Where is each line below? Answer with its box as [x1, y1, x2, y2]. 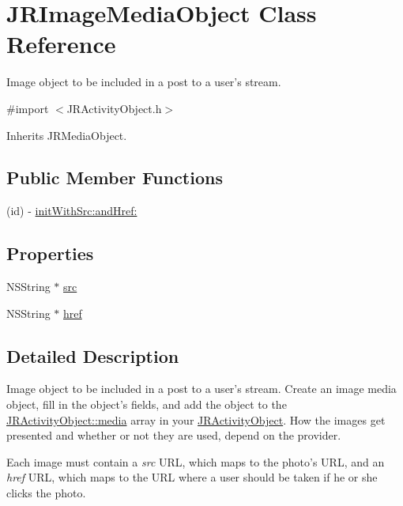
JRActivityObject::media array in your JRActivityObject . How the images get [6, 411, 386, 428]
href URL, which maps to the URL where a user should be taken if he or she [6, 469, 378, 485]
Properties [6, 241, 94, 266]
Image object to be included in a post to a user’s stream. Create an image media [6, 380, 397, 397]
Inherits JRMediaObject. [6, 126, 127, 143]
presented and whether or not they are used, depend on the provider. [6, 427, 341, 444]
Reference [6, 28, 116, 60]
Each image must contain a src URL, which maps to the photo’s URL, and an [6, 453, 385, 470]
